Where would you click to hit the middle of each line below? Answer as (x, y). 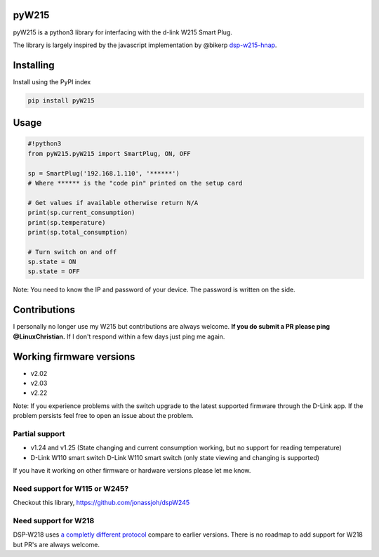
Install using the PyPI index (52, 81)
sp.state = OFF (54, 271)
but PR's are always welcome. (56, 544)
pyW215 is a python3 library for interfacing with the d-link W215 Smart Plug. (123, 32)
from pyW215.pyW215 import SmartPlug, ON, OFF (109, 153)
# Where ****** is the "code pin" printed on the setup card (135, 183)
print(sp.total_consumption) (78, 232)
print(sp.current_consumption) (82, 213)
